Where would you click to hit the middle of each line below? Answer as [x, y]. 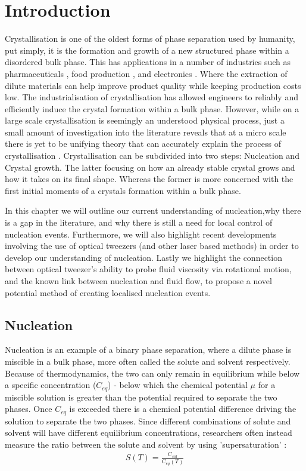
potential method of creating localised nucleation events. [108, 292]
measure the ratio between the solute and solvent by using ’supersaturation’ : [146, 444]
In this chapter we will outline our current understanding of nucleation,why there [153, 210]
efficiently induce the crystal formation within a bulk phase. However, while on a [152, 108]
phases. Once [29, 409]
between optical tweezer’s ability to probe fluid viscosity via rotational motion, [148, 269]
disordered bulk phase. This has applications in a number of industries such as [148, 62]
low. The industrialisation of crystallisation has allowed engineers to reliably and [152, 97]
